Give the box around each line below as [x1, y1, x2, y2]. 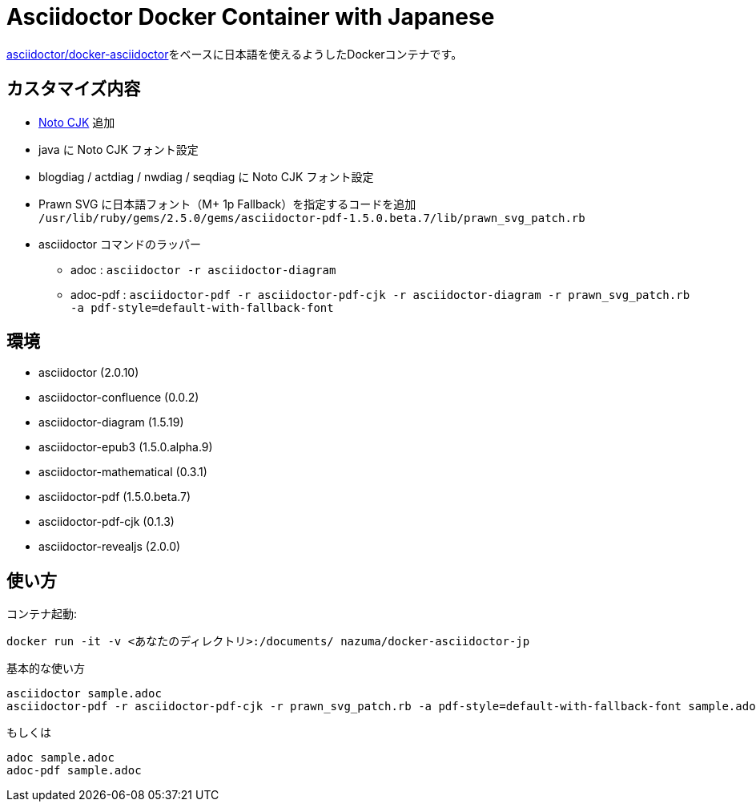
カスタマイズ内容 [6, 79, 141, 99]
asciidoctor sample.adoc [6, 687, 162, 701]
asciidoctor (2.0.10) [38, 366, 139, 380]
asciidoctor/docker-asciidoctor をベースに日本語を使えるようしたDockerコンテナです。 [6, 46, 463, 61]
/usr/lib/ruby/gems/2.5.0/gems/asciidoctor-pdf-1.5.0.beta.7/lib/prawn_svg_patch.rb [38, 211, 585, 224]
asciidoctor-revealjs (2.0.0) [38, 539, 181, 554]
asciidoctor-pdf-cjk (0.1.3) [38, 515, 175, 529]
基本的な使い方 [6, 661, 85, 676]
